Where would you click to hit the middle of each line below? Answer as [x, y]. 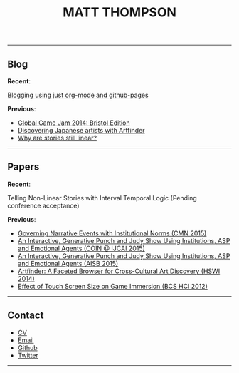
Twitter [28, 355]
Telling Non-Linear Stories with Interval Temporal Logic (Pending [102, 198]
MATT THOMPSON [119, 12]
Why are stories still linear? [57, 138]
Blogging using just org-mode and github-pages [78, 95]
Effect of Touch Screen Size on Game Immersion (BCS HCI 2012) [113, 286]
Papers [23, 167]
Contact [26, 316]
